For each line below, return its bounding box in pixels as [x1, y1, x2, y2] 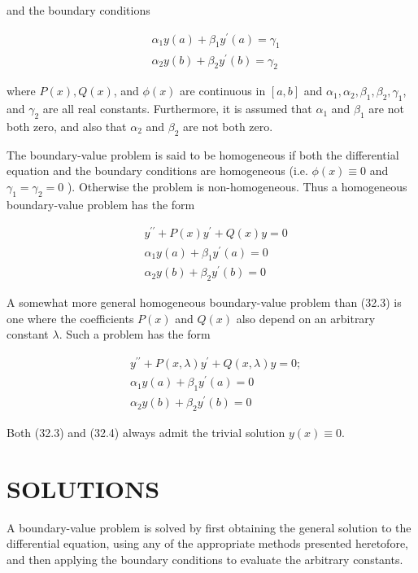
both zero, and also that [7, 118, 127, 134]
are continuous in [180, 82, 266, 99]
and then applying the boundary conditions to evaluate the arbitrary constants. [7, 550, 403, 567]
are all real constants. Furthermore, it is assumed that [42, 100, 312, 117]
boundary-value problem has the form [7, 195, 195, 212]
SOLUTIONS [7, 471, 160, 505]
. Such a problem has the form [59, 326, 211, 343]
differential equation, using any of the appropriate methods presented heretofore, [7, 535, 409, 552]
